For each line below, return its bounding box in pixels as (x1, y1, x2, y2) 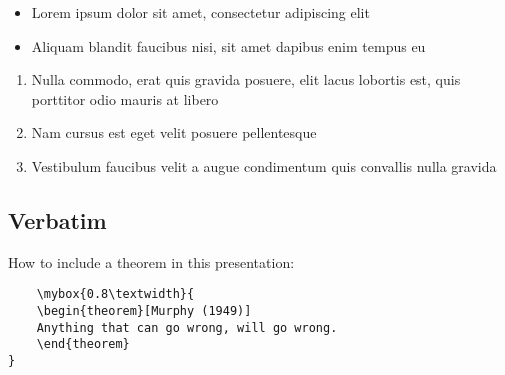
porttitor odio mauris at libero (31, 88, 219, 109)
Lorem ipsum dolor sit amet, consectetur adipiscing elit (31, 2, 370, 22)
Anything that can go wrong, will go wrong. (36, 320, 338, 335)
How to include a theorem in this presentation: (8, 251, 295, 272)
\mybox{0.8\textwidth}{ (36, 287, 195, 302)
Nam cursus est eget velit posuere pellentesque (31, 122, 317, 143)
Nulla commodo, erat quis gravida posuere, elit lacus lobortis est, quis (31, 69, 461, 90)
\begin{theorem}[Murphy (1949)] (36, 304, 252, 319)
